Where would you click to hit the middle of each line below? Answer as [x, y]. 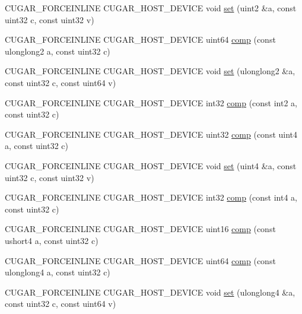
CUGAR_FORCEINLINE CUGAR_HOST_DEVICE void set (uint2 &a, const [151, 8]
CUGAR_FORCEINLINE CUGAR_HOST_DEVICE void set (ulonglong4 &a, [150, 292]
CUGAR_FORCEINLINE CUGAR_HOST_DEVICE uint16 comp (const [140, 229]
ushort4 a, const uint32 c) [52, 240]
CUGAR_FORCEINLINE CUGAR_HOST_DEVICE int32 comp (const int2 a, [151, 102]
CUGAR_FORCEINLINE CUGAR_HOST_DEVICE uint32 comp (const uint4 [151, 134]
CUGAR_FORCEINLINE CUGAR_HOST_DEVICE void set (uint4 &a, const [151, 165]
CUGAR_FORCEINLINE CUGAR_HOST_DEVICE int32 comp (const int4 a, [151, 197]
